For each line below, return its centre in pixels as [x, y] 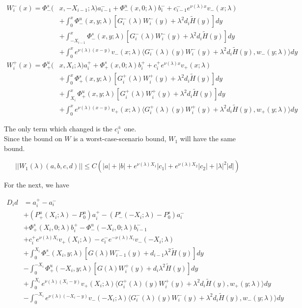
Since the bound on [33, 139]
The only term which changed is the [58, 128]
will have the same [208, 139]
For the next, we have [37, 185]
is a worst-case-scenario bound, [120, 139]
